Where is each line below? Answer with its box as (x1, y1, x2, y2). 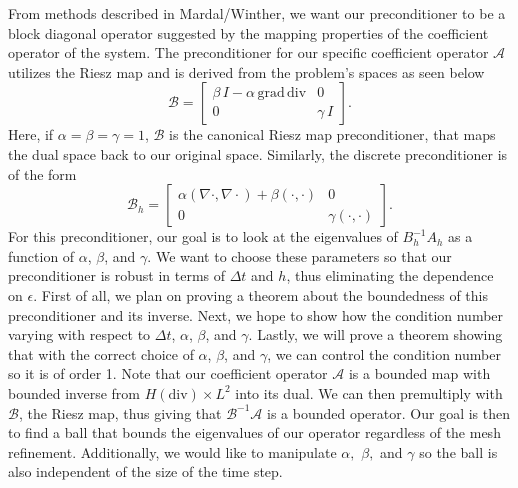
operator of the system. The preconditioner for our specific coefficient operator (8, 42, 489, 63)
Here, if (8, 124, 54, 145)
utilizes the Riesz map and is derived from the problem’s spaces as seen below (8, 61, 485, 82)
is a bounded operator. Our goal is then (267, 402, 510, 423)
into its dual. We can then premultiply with (235, 382, 503, 403)
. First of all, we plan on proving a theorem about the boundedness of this (33, 284, 489, 305)
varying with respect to (8, 324, 151, 345)
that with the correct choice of (8, 343, 194, 364)
